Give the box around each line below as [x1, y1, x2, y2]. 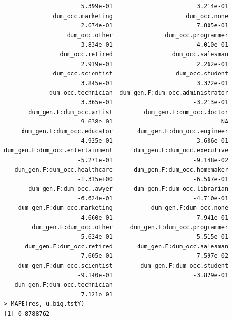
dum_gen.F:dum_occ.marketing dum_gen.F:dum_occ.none [18, 204, 229, 212]
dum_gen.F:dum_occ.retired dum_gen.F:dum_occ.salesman [24, 243, 229, 250]
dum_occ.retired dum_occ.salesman [60, 50, 229, 58]
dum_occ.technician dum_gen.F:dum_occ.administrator [49, 89, 229, 97]
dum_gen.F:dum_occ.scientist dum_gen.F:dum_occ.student [18, 262, 229, 270]
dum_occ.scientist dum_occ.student [53, 70, 229, 77]
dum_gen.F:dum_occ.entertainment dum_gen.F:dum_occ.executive [4, 147, 229, 154]
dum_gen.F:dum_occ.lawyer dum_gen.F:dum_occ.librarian [28, 185, 229, 193]
